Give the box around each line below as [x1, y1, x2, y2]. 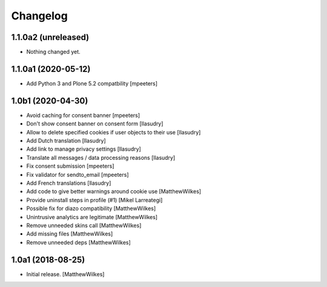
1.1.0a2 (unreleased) [11, 32, 90, 42]
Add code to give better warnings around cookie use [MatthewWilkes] [26, 188, 202, 195]
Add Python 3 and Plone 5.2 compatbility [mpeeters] [26, 79, 157, 87]
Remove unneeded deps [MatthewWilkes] [26, 239, 131, 246]
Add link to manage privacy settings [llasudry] [26, 145, 142, 153]
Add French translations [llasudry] [26, 179, 111, 186]
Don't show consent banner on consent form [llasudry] [26, 120, 163, 127]
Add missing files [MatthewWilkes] [26, 230, 113, 237]
